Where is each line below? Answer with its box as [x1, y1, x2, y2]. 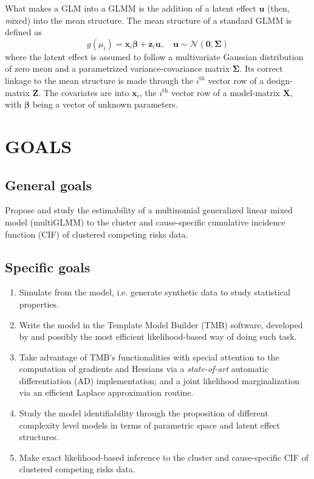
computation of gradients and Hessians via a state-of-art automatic [19, 362, 269, 375]
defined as [5, 26, 42, 38]
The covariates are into [43, 86, 129, 98]
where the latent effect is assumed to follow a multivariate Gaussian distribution [5, 50, 304, 63]
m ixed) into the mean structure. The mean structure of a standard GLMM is [5, 13, 292, 26]
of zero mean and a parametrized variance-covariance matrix [5, 62, 230, 75]
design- [266, 74, 293, 86]
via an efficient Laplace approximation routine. [19, 386, 194, 399]
